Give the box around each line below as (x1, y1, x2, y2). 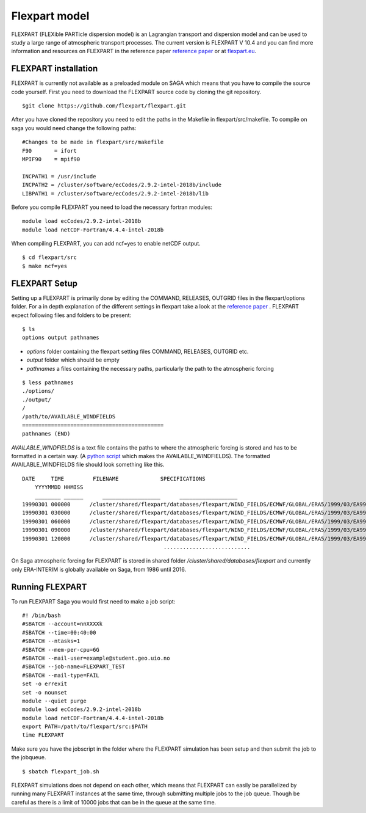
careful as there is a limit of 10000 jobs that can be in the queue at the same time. (11, 798, 217, 806)
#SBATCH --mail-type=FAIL (22, 672, 100, 679)
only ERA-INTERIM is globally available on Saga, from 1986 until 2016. (11, 566, 186, 573)
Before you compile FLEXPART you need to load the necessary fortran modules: (11, 203, 213, 211)
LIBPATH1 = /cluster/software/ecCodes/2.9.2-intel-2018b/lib (22, 190, 209, 197)
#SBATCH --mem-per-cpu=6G (22, 646, 100, 653)
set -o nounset (22, 689, 68, 696)
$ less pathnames (22, 379, 74, 386)
